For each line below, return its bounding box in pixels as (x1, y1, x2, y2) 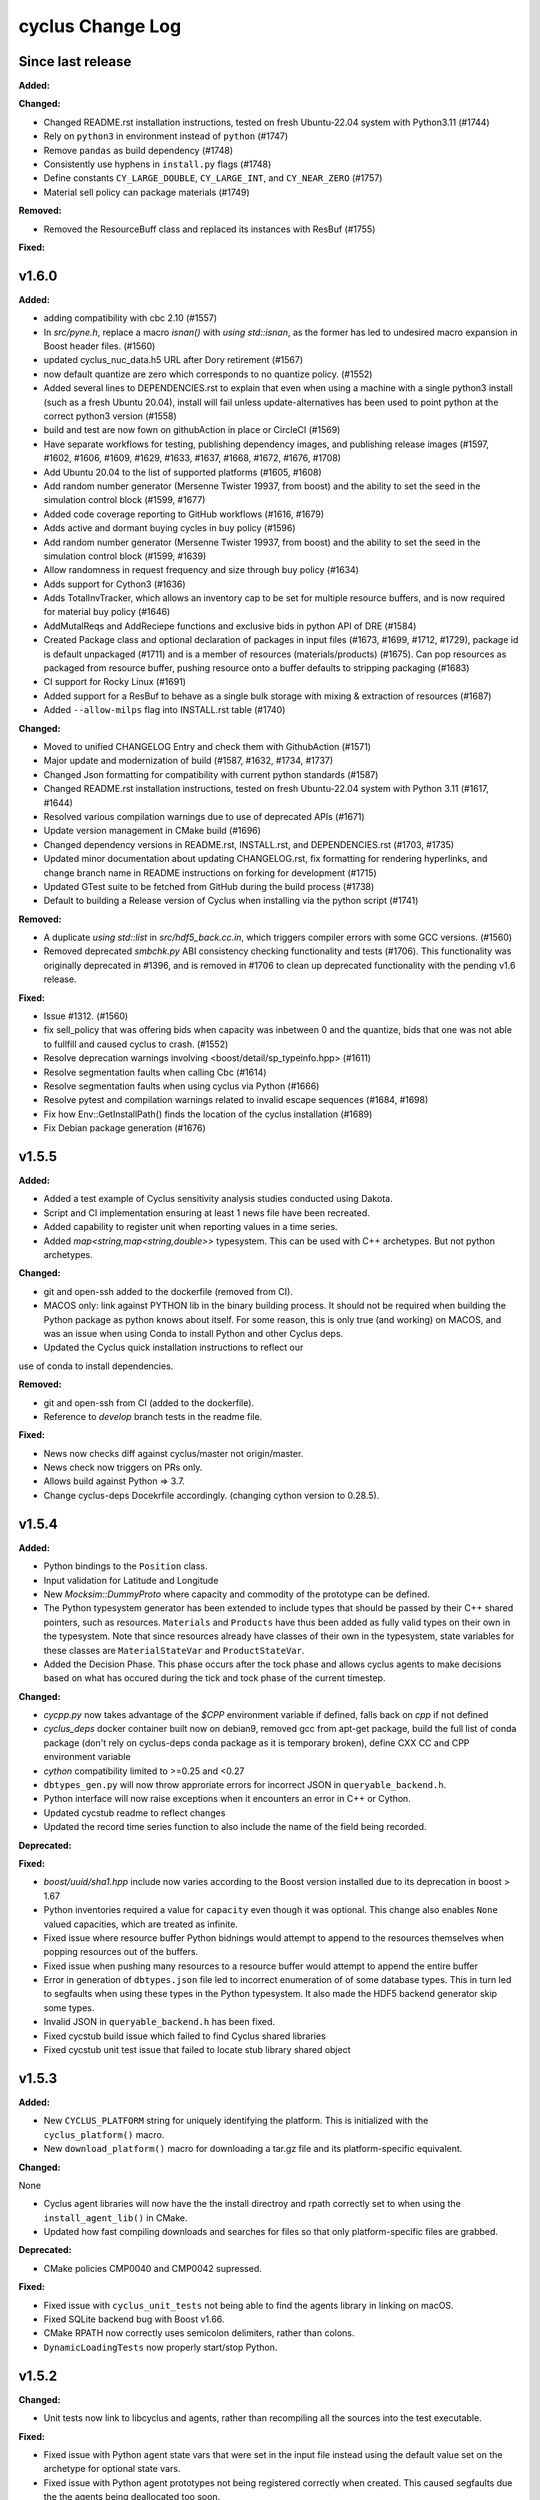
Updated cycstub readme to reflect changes (43, 1806, 226, 1819)
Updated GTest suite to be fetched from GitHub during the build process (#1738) (43, 880, 375, 892)
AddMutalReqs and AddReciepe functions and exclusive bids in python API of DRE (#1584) (43, 620, 417, 632)
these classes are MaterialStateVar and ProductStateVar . (43, 1644, 305, 1656)
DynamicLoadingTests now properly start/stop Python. (43, 2341, 278, 2353)
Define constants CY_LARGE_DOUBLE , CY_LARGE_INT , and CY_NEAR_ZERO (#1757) (43, 172, 383, 184)
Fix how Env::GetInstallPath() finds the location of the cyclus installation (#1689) (43, 1108, 373, 1120)
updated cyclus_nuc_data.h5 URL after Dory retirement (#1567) (43, 354, 304, 366)
